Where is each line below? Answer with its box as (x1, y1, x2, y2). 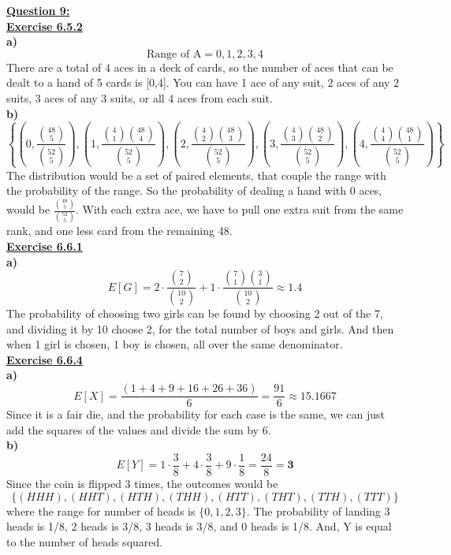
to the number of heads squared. (6, 533, 163, 549)
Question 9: (6, 2, 70, 18)
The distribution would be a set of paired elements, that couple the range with (6, 166, 386, 183)
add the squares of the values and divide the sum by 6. (6, 421, 271, 438)
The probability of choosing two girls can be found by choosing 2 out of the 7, (6, 305, 383, 322)
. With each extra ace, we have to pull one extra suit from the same (76, 201, 404, 218)
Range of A (147, 48, 202, 60)
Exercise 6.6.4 (6, 351, 83, 367)
